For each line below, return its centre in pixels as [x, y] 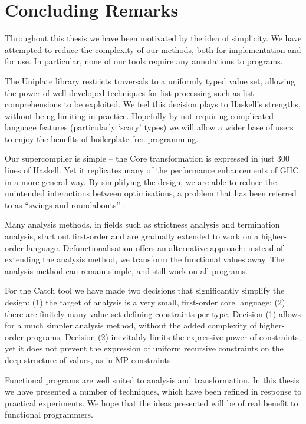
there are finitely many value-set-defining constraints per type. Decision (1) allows [153, 313]
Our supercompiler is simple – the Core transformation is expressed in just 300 [147, 158]
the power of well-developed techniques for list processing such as [123, 92]
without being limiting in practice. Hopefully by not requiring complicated [139, 115]
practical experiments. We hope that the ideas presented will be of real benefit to [152, 402]
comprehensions [33, 104]
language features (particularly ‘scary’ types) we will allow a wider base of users [149, 127]
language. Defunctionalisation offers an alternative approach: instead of [155, 247]
